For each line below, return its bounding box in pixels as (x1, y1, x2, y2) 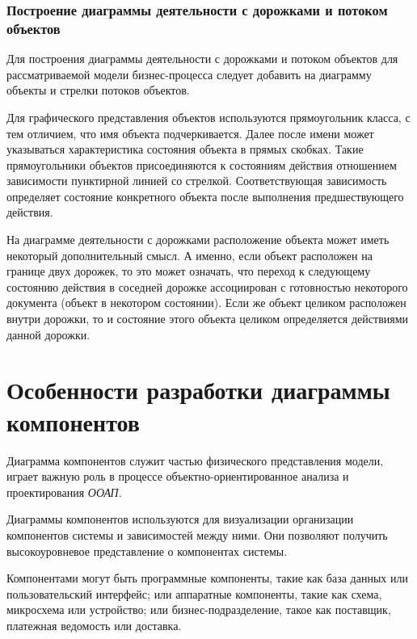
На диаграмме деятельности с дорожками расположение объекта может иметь (6, 231, 390, 248)
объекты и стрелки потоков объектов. (6, 82, 190, 99)
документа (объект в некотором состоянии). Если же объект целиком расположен (6, 294, 406, 311)
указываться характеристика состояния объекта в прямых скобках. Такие (6, 141, 364, 158)
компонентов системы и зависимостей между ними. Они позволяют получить (6, 526, 388, 543)
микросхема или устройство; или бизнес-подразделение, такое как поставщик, (6, 601, 391, 618)
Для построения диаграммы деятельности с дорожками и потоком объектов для (6, 50, 398, 67)
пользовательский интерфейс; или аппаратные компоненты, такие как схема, (6, 585, 382, 602)
